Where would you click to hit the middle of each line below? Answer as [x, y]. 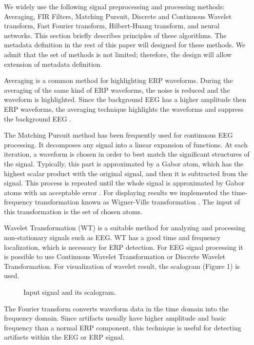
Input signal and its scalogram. [70, 292]
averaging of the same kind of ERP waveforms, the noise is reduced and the [117, 90]
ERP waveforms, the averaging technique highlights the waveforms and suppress [124, 109]
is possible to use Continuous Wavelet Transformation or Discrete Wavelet [115, 256]
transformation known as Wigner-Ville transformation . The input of [137, 202]
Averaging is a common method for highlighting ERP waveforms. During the [118, 80]
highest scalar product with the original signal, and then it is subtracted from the [126, 173]
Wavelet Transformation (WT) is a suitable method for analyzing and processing [125, 228]
